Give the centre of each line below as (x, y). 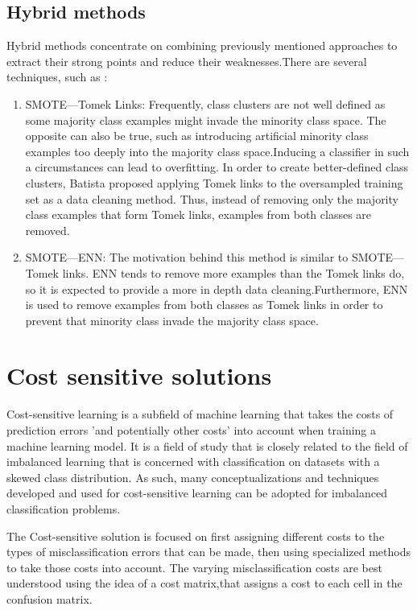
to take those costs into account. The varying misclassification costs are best (194, 567)
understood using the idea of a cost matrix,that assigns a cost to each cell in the (204, 583)
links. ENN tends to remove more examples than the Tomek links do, (233, 272)
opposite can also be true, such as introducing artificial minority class (197, 136)
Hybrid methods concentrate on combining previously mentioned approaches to (202, 45)
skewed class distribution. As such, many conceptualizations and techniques (193, 477)
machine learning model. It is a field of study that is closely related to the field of (207, 445)
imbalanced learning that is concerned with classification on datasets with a (193, 462)
